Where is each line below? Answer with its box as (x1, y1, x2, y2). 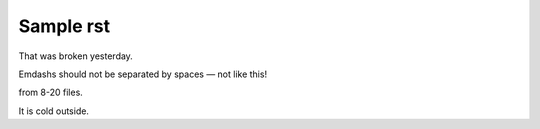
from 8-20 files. (18, 86, 84, 99)
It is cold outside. (18, 105, 90, 117)
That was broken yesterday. (18, 50, 134, 62)
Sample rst (18, 15, 111, 37)
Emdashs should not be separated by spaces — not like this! (18, 68, 268, 80)
